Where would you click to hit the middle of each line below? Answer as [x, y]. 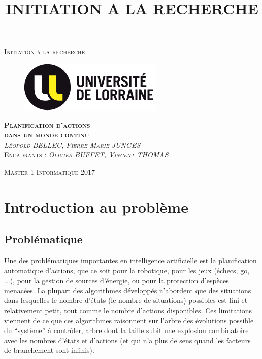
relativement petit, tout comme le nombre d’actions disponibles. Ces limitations [128, 310]
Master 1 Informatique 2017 [50, 171]
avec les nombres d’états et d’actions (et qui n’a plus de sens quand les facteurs [127, 340]
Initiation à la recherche [45, 52]
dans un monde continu [47, 135]
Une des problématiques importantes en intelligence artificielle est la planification [130, 260]
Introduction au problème [96, 206]
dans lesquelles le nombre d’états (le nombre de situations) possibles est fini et [126, 300]
